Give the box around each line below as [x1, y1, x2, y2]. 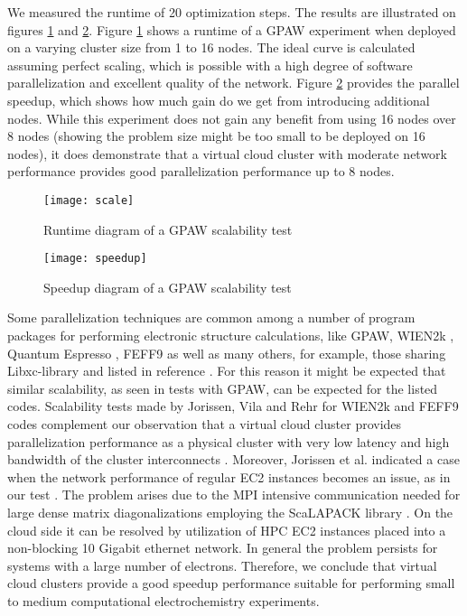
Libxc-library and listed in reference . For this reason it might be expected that [7, 361, 446, 380]
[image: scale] [43, 193, 135, 207]
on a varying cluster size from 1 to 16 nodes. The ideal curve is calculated [7, 38, 416, 57]
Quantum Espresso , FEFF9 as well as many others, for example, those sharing [7, 343, 446, 362]
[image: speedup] [43, 252, 147, 266]
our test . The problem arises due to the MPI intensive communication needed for [7, 485, 461, 504]
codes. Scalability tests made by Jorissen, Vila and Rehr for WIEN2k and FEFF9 [7, 397, 459, 415]
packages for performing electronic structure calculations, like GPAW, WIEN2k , [7, 326, 454, 345]
